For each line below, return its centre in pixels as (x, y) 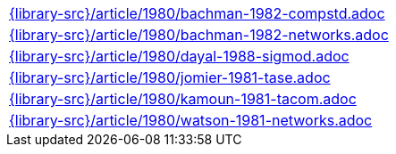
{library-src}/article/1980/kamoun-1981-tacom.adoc (183, 99)
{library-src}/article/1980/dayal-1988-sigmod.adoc (179, 56)
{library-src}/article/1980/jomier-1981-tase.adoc (170, 77)
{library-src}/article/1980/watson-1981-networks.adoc (191, 120)
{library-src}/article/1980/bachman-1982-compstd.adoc (197, 13)
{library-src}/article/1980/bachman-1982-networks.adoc (199, 35)
